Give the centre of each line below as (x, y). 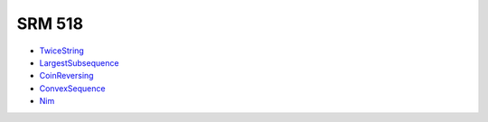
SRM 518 (50, 23)
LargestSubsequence (79, 62)
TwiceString (62, 51)
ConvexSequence (72, 88)
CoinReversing (66, 76)
